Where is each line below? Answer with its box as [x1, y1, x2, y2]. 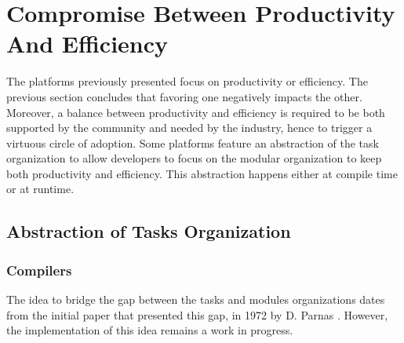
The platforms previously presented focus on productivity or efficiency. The [6, 73, 368, 89]
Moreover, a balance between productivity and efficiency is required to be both [6, 104, 385, 120]
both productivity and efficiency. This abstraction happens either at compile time [6, 165, 398, 181]
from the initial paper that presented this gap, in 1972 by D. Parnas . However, [6, 306, 388, 323]
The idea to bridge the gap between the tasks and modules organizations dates [6, 291, 385, 308]
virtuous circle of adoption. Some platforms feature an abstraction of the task [6, 134, 379, 151]
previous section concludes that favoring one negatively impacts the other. [6, 88, 362, 104]
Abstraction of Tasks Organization [6, 219, 291, 243]
